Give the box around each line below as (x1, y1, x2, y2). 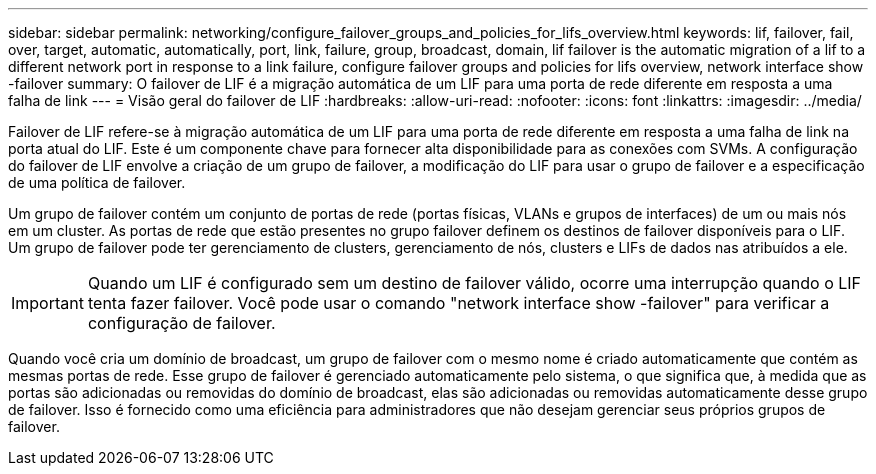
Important (11, 293, 84, 313)
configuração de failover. (87, 313, 276, 333)
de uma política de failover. (8, 174, 186, 191)
